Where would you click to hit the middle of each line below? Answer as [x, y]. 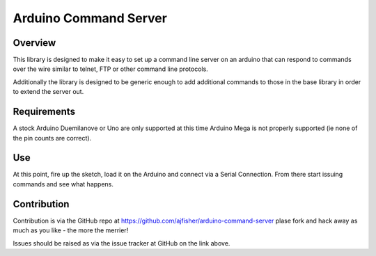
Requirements [44, 112]
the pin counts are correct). [52, 138]
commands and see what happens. [63, 184]
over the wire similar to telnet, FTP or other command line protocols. [110, 69]
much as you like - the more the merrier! [71, 230]
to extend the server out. [48, 92]
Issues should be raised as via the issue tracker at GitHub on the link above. [122, 243]
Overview [34, 43]
